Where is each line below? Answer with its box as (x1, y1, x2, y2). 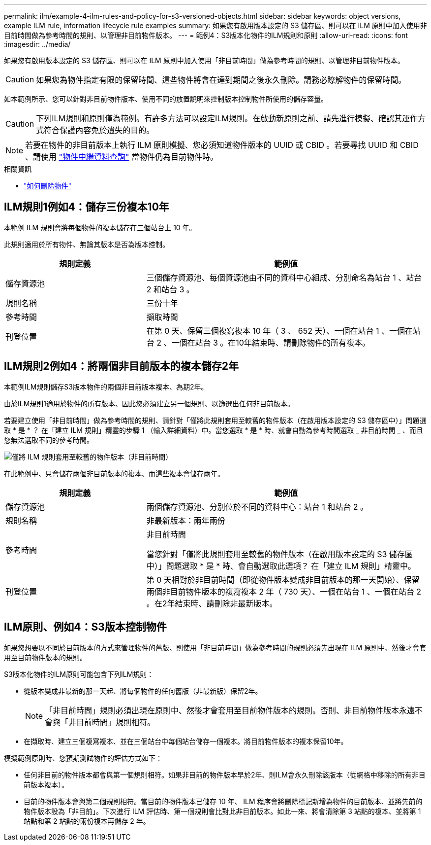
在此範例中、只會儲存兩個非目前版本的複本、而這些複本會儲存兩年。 (4, 469, 224, 478)
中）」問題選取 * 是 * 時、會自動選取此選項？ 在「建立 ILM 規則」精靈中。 (146, 561, 416, 571)
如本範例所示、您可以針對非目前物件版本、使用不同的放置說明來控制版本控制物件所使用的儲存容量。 (4, 95, 328, 103)
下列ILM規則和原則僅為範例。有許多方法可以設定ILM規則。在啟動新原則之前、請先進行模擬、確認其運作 (36, 113, 418, 123)
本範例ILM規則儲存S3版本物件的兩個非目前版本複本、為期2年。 (4, 382, 208, 391)
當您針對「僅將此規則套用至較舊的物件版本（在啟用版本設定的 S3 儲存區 (146, 549, 413, 559)
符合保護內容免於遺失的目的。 (44, 125, 154, 135)
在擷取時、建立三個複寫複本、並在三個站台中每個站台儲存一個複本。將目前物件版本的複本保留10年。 (24, 737, 348, 745)
